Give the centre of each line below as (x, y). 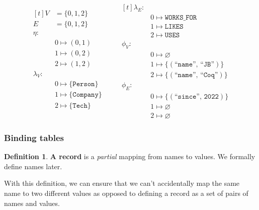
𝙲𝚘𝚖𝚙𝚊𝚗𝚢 (85, 95)
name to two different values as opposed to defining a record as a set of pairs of (126, 193)
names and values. (32, 203)
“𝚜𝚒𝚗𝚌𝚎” (187, 96)
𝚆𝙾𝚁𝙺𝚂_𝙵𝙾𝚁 (181, 18)
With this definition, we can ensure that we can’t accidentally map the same (122, 183)
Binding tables (34, 137)
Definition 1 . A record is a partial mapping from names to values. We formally (130, 156)
